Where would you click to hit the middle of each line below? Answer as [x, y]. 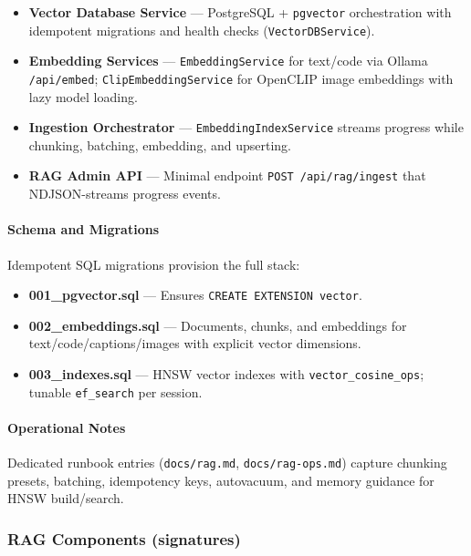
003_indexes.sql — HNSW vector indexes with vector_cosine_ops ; [226, 373]
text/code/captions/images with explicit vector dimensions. [195, 343]
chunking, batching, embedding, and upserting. [160, 144]
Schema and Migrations [83, 229]
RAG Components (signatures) [124, 538]
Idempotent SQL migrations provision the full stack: [154, 264]
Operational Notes [67, 427]
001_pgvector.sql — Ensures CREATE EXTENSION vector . [195, 295]
